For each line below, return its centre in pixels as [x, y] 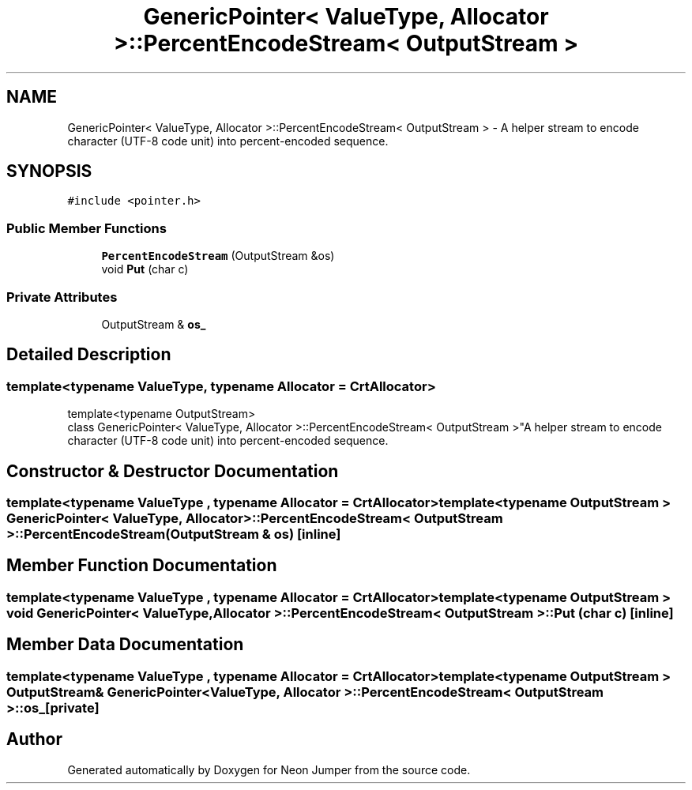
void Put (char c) [145, 269]
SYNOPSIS [49, 171]
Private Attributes [62, 297]
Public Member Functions [86, 228]
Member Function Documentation [142, 566]
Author [34, 739]
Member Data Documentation [125, 645]
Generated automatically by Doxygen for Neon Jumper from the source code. [269, 769]
